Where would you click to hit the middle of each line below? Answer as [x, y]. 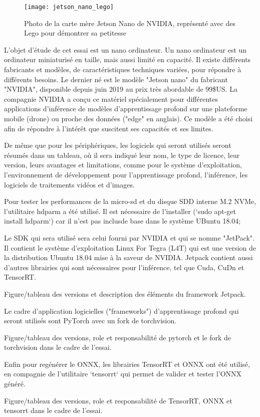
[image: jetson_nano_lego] [69, 7]
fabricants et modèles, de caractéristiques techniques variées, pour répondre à [123, 69]
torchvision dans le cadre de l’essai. [58, 347]
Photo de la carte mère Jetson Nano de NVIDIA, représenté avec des [130, 23]
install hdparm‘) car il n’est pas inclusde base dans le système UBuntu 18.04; [122, 221]
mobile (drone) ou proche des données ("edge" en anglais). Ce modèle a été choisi [128, 118]
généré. [15, 384]
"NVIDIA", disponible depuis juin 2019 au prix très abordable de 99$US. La [121, 89]
